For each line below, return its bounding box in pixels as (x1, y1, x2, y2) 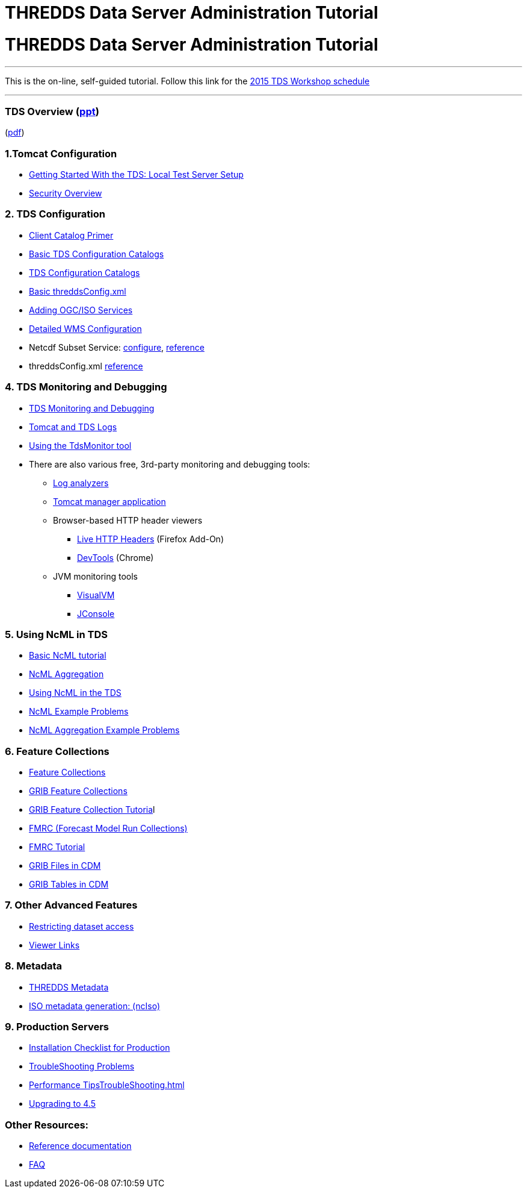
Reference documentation (29, 1141, 132, 1151)
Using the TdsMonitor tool (29, 440, 132, 451)
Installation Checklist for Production (29, 1042, 170, 1053)
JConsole (77, 608, 115, 619)
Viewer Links (29, 939, 80, 950)
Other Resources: (5, 1118, 89, 1131)
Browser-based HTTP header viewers (53, 515, 203, 525)
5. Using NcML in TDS (5, 628, 108, 640)
